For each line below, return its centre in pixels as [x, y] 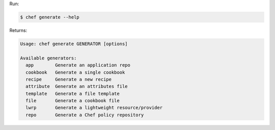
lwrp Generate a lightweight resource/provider [94, 108]
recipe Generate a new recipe [69, 79]
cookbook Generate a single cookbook [75, 72]
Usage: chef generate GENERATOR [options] [74, 44]
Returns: [18, 30]
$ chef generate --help [50, 17]
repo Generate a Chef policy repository [85, 115]
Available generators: [48, 58]
